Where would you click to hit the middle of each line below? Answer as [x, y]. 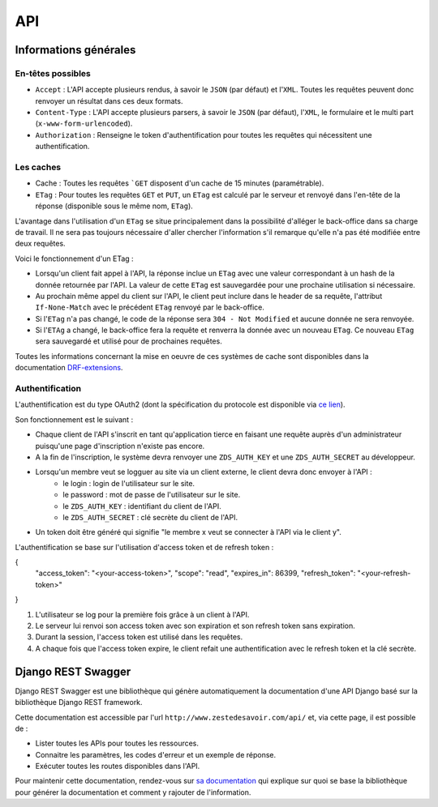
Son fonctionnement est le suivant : [74, 419]
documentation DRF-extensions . [69, 368]
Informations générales [75, 50]
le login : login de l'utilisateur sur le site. [129, 483]
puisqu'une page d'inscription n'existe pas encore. [120, 446]
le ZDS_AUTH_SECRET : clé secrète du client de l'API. [150, 517]
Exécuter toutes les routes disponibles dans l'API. [118, 766]
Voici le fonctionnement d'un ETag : [74, 258]
